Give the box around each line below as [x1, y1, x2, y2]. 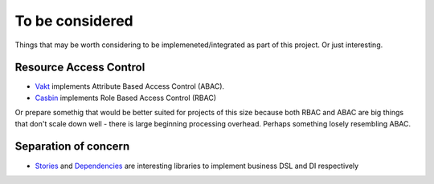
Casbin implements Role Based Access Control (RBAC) [35, 93, 217, 102]
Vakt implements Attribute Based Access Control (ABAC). [35, 82, 225, 91]
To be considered [14, 12, 133, 30]
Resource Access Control [14, 61, 145, 74]
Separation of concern [14, 140, 130, 154]
